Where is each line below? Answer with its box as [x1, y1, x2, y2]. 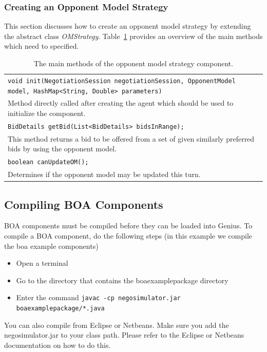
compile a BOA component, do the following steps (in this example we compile [4, 230, 252, 241]
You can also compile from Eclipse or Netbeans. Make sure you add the [4, 319, 229, 330]
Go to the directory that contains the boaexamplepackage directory [16, 275, 228, 285]
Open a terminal [16, 258, 68, 268]
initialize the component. [8, 108, 86, 118]
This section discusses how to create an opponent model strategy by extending [4, 21, 251, 31]
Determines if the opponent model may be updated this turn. [8, 169, 201, 180]
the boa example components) [4, 240, 99, 251]
